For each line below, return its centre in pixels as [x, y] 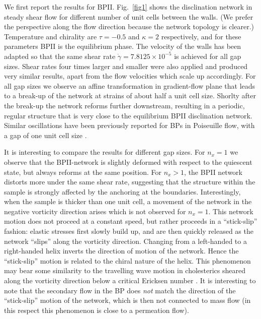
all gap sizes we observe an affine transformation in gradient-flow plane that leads [130, 85]
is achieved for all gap [208, 56]
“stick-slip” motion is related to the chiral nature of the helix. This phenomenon [127, 260]
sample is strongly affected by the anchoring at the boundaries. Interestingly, [122, 191]
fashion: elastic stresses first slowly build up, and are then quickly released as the [129, 231]
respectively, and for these [201, 36]
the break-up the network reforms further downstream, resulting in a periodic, [124, 105]
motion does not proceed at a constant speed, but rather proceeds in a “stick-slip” [131, 221]
